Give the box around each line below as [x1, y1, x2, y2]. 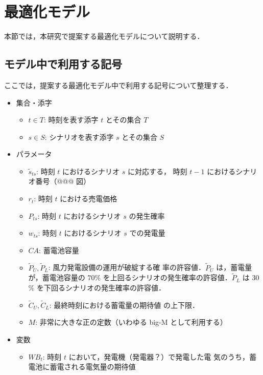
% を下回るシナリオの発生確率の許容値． [28, 282, 165, 293]
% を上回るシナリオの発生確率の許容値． [94, 272, 232, 283]
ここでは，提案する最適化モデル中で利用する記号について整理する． [4, 79, 233, 90]
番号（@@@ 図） [35, 176, 90, 186]
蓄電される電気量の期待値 [50, 361, 136, 372]
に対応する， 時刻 [127, 165, 187, 176]
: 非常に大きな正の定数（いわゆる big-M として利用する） [35, 317, 227, 327]
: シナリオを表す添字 [44, 131, 114, 142]
